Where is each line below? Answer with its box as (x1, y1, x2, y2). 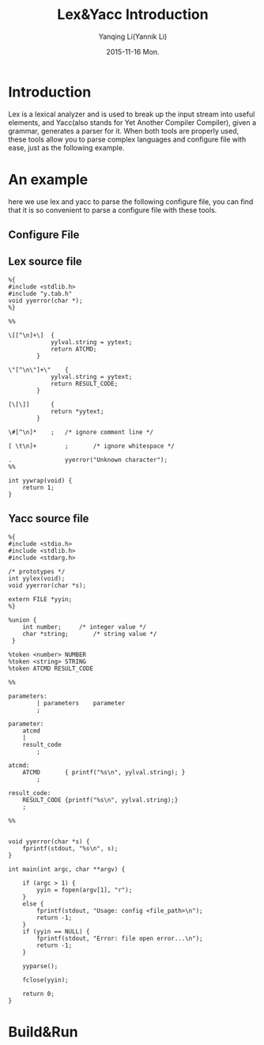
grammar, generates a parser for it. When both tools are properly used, (8, 126, 239, 135)
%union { (8, 615, 37, 624)
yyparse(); (22, 962, 58, 970)
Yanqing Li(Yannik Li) (98, 32, 168, 41)
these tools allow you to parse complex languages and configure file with (8, 134, 247, 144)
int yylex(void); (8, 574, 66, 582)
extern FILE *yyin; (8, 595, 73, 603)
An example (8, 170, 89, 188)
